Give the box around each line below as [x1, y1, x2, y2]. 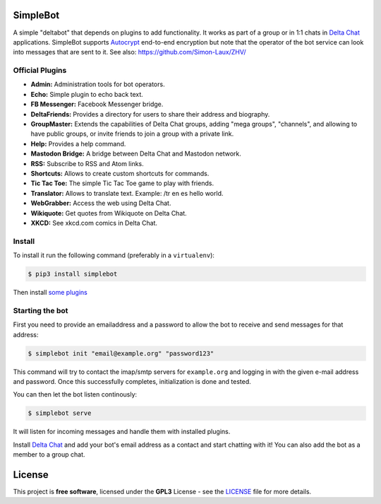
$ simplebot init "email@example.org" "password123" [28, 349, 214, 357]
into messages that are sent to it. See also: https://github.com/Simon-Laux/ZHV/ [13, 48, 246, 57]
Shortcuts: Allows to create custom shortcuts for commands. [30, 169, 210, 177]
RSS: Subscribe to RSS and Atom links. [30, 159, 144, 168]
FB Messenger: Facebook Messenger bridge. [30, 100, 164, 109]
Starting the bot [13, 305, 68, 315]
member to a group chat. [13, 450, 85, 459]
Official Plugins [13, 66, 67, 76]
